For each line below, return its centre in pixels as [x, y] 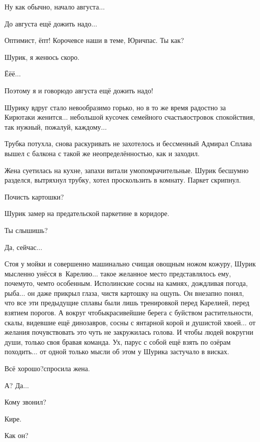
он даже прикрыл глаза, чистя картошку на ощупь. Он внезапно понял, [136, 293]
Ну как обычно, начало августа [52, 6]
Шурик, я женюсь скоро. [42, 57]
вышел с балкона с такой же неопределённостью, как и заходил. [102, 153]
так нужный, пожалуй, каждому [53, 126]
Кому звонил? [25, 402]
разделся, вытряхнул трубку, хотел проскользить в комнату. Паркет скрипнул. [123, 180]
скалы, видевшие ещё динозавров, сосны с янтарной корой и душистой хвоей [123, 322]
